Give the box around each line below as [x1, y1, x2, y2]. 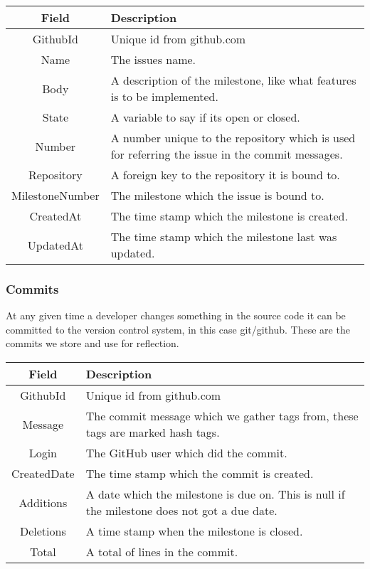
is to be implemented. [110, 88, 218, 105]
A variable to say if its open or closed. [110, 109, 300, 125]
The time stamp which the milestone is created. [110, 208, 348, 224]
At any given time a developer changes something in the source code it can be [6, 308, 346, 323]
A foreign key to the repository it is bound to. [110, 166, 340, 183]
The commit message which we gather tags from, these [85, 408, 359, 424]
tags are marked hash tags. [85, 424, 220, 440]
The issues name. [110, 51, 196, 68]
